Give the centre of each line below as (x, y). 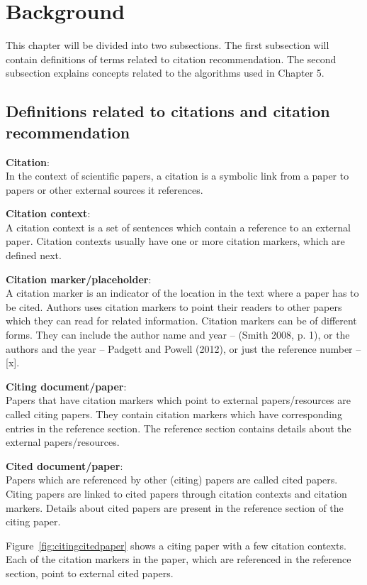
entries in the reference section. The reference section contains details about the (179, 428)
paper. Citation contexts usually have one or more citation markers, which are (175, 241)
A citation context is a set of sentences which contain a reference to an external (178, 227)
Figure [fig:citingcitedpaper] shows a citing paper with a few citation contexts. (176, 545)
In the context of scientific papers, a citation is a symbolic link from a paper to (177, 176)
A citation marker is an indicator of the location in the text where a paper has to (182, 293)
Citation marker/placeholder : (79, 279)
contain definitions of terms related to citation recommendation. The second (171, 59)
